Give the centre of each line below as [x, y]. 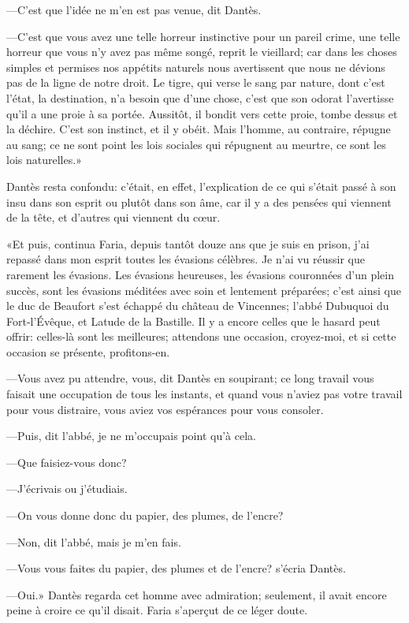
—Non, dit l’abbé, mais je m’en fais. [94, 541]
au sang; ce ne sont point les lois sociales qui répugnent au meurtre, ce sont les [196, 144]
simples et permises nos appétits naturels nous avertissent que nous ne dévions [196, 67]
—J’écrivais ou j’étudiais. [67, 489]
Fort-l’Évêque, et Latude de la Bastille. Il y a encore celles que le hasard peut [193, 321]
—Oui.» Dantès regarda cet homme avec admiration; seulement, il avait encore [197, 594]
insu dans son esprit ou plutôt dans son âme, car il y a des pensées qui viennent [199, 201]
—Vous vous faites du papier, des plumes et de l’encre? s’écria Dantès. [176, 568]
